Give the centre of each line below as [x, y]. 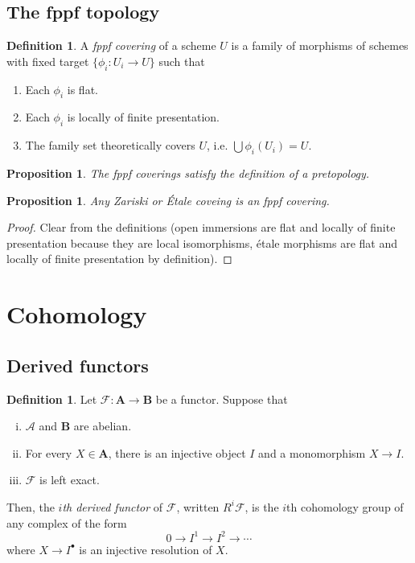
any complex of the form [67, 522]
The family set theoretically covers [110, 145]
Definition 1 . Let [52, 399]
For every [49, 452]
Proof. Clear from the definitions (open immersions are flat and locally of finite [201, 227]
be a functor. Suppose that [222, 399]
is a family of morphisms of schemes [320, 45]
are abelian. [103, 426]
